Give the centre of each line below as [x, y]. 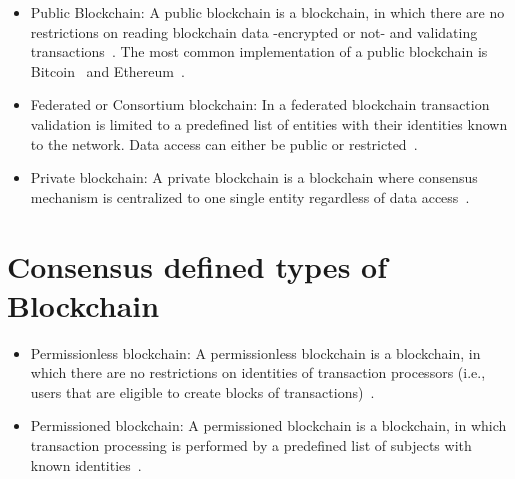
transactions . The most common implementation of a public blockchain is [259, 51]
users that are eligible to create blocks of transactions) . [202, 391]
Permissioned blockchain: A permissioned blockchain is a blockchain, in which [268, 425]
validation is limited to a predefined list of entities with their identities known [269, 123]
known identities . [86, 464]
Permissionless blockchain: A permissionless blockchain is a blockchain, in [255, 352]
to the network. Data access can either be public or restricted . [224, 143]
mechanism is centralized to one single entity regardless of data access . [250, 196]
